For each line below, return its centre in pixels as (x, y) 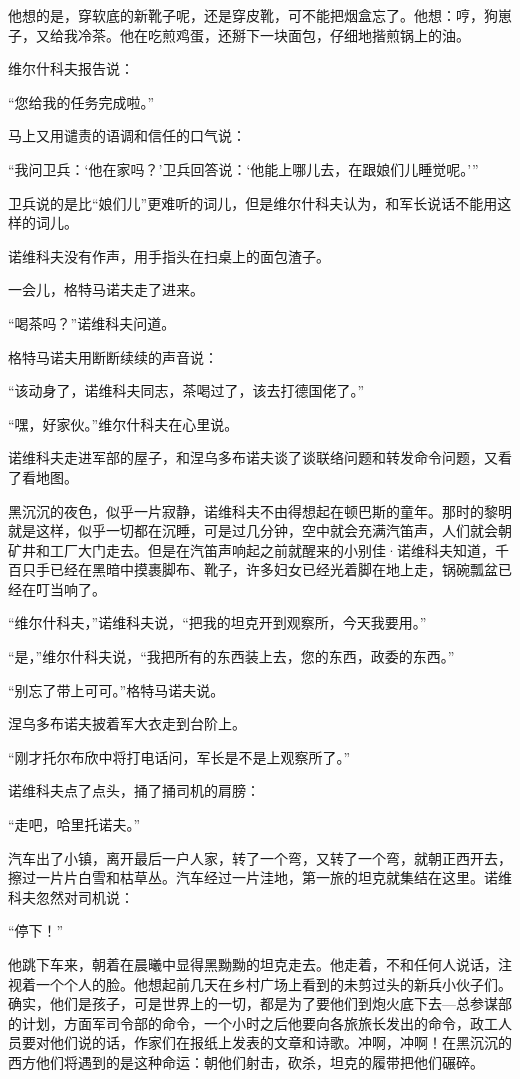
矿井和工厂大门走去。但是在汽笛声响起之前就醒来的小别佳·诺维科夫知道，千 (258, 549)
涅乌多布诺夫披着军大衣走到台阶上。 (127, 723)
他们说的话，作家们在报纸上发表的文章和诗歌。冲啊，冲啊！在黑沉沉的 (280, 1042)
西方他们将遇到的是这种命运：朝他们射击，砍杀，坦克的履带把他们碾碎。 (246, 1061)
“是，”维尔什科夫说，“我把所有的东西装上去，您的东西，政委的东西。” (231, 656)
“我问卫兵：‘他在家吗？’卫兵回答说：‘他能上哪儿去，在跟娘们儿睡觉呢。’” (243, 168)
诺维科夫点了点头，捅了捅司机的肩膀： (134, 790)
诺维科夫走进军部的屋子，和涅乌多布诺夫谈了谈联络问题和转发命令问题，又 (253, 457)
